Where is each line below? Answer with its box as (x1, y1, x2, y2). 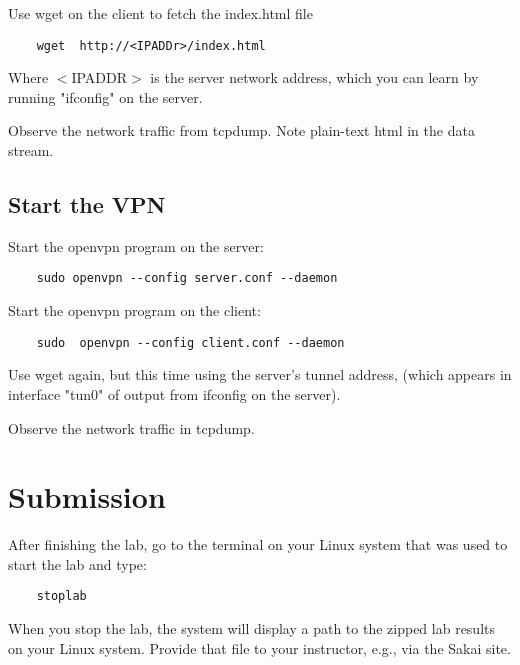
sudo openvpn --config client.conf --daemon (36, 335, 345, 350)
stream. (8, 140, 54, 161)
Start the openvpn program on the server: (8, 235, 264, 256)
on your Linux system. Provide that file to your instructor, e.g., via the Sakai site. (8, 637, 511, 658)
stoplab (36, 589, 87, 604)
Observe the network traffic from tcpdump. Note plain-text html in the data (8, 120, 475, 141)
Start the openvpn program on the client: (8, 300, 261, 321)
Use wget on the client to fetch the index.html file (8, 3, 313, 23)
